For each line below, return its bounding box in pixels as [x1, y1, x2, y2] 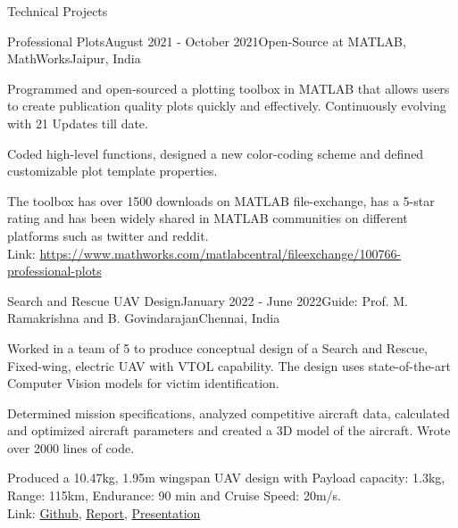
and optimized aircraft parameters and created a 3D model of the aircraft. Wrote [7, 421, 451, 440]
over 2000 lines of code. [7, 438, 135, 457]
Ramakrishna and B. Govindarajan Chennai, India [7, 309, 280, 327]
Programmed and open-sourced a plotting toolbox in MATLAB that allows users [7, 78, 450, 97]
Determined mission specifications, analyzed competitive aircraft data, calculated [7, 403, 450, 422]
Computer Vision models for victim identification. [7, 374, 279, 392]
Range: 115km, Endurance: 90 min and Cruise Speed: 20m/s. [7, 486, 341, 505]
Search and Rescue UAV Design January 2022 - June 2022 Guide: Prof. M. [7, 291, 408, 309]
